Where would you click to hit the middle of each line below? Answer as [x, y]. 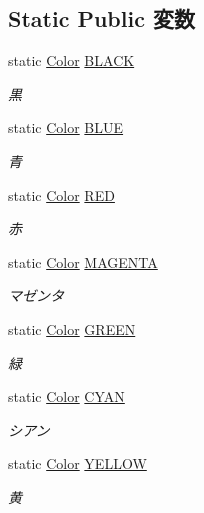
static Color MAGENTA [83, 261]
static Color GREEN [72, 328]
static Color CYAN [66, 396]
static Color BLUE [66, 127]
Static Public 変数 [101, 18]
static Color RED [61, 194]
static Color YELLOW [77, 463]
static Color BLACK [71, 60]
